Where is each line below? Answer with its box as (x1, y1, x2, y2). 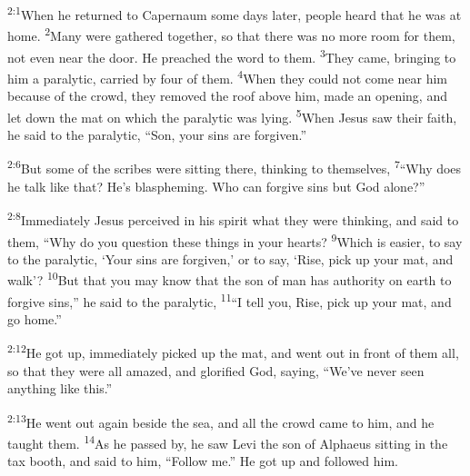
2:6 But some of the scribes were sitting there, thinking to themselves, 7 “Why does (7, 156, 462, 178)
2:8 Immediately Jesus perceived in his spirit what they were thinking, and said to (7, 208, 459, 229)
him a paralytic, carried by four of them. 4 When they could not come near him (7, 65, 447, 87)
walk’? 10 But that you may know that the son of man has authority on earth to (7, 268, 452, 290)
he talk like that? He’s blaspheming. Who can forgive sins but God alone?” (7, 176, 425, 195)
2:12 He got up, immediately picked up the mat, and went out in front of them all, (7, 341, 459, 362)
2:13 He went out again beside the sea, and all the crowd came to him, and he (7, 410, 435, 431)
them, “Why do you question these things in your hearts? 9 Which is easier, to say (7, 229, 463, 251)
